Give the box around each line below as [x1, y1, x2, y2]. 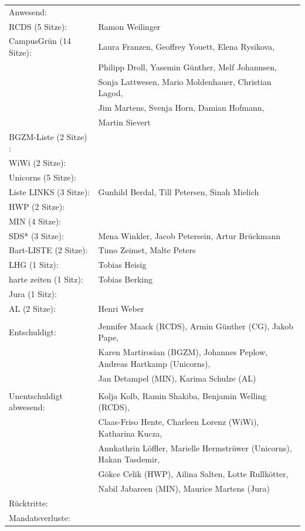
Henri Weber [98, 302, 144, 314]
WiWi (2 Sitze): [9, 156, 66, 169]
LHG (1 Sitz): [9, 258, 59, 271]
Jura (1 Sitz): [9, 287, 57, 299]
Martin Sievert [98, 116, 151, 128]
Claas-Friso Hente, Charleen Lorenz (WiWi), [98, 416, 259, 428]
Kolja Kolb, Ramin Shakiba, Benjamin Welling [98, 389, 267, 401]
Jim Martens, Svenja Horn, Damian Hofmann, [98, 101, 265, 114]
